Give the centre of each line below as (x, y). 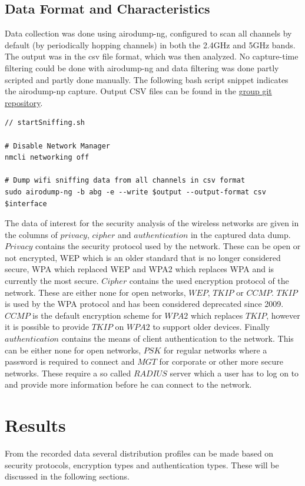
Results (35, 425)
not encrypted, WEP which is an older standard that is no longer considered (143, 257)
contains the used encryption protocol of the (209, 281)
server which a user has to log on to (234, 373)
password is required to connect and (70, 361)
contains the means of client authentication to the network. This (178, 338)
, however (283, 315)
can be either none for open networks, (73, 350)
